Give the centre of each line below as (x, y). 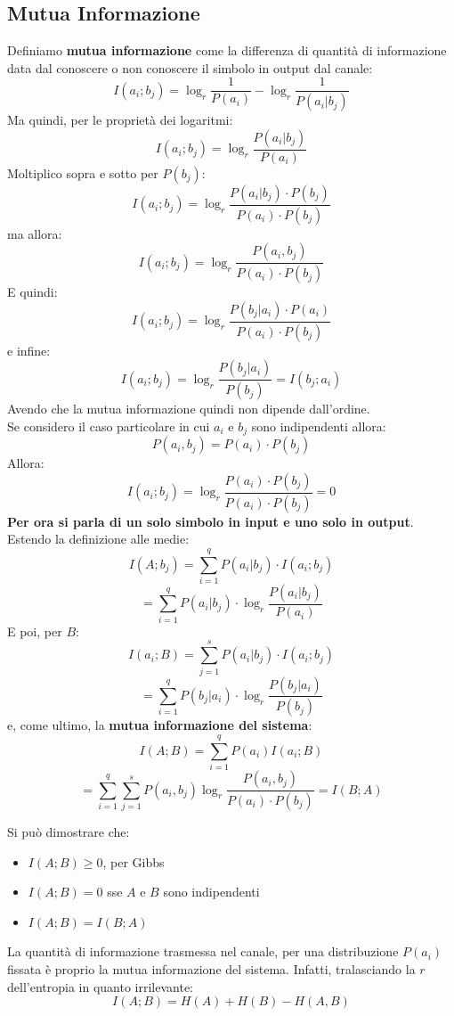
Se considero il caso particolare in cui (109, 426)
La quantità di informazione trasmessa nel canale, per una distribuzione (203, 951)
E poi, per (35, 631)
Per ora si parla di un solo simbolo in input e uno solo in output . (211, 521)
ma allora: (35, 233)
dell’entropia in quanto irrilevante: (100, 986)
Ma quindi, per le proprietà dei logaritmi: (120, 120)
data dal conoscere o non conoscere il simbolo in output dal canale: (190, 67)
